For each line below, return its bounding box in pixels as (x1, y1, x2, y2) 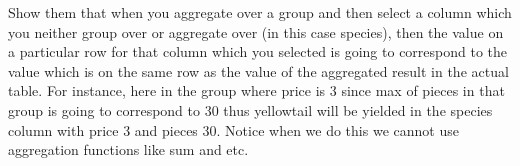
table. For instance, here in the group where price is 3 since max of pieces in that (8, 80, 505, 101)
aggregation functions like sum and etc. (8, 139, 249, 160)
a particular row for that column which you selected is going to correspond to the (8, 41, 508, 62)
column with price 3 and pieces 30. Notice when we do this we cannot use (8, 119, 459, 140)
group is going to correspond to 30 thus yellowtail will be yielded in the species (8, 99, 493, 120)
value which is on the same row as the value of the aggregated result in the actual (8, 60, 509, 81)
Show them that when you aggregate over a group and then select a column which (8, 2, 512, 22)
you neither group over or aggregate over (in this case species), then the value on (8, 21, 504, 42)
